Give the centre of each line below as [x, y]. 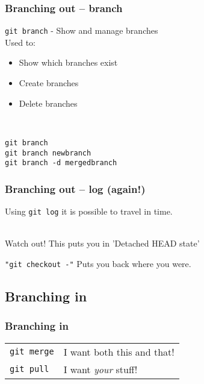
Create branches [49, 83]
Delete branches [48, 103]
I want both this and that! [119, 351]
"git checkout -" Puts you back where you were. [98, 263]
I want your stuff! [100, 369]
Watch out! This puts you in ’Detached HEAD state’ [102, 243]
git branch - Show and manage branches [82, 30]
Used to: [20, 42]
